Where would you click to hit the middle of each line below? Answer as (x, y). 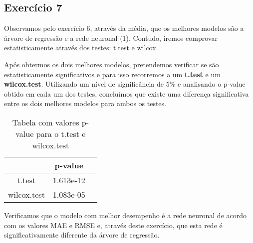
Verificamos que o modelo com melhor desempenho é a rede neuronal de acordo (126, 215)
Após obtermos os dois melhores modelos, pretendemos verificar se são (112, 64)
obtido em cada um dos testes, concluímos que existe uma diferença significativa (126, 93)
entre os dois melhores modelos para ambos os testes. (85, 103)
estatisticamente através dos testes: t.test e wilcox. (81, 48)
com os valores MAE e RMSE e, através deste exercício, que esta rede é (113, 225)
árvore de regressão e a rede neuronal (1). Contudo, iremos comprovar (111, 38)
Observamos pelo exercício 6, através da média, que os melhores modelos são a (124, 28)
